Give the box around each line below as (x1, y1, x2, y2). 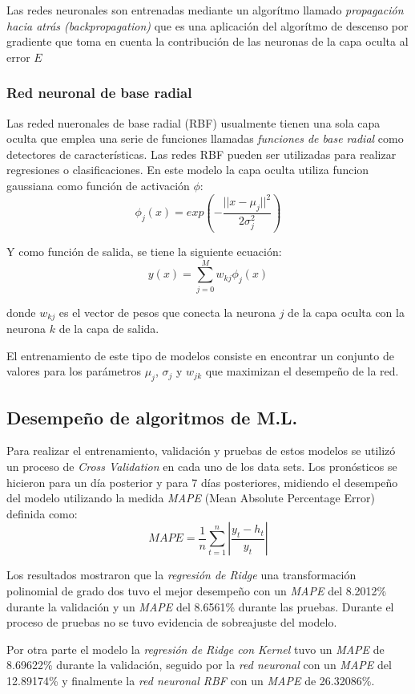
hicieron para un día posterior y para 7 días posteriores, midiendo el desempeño (6, 473, 398, 490)
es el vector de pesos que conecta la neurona (58, 303, 276, 320)
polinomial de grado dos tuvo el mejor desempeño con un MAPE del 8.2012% (6, 582, 387, 599)
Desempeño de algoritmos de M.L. (6, 404, 298, 429)
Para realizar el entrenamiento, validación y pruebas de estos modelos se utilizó (6, 442, 396, 459)
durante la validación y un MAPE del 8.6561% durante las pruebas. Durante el (6, 598, 394, 615)
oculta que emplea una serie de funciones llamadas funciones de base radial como (6, 130, 404, 147)
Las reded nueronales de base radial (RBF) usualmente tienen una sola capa (6, 114, 381, 131)
